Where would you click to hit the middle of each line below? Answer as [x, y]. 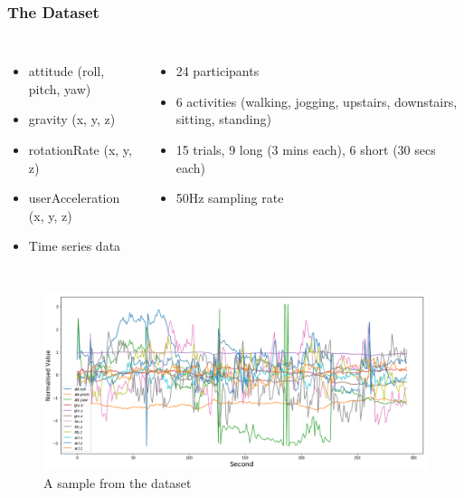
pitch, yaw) [60, 88]
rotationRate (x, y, [80, 149]
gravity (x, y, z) [72, 119]
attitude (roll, [66, 71]
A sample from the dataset [118, 483]
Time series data [75, 246]
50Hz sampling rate [230, 198]
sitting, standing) [223, 119]
